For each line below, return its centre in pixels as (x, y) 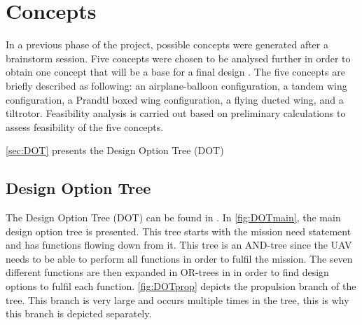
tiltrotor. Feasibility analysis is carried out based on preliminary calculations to (176, 113)
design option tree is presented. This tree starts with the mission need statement (179, 231)
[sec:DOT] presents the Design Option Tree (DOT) (115, 150)
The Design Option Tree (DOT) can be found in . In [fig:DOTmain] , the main (173, 217)
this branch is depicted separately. (79, 313)
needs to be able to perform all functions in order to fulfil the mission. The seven (179, 258)
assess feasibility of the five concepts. (85, 126)
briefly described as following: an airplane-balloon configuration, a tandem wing (176, 85)
